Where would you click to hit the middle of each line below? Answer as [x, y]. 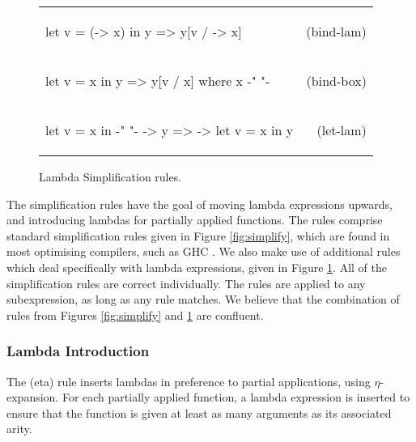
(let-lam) [342, 130]
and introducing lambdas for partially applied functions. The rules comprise [195, 220]
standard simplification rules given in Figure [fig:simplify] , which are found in [198, 235]
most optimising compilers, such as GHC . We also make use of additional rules [204, 251]
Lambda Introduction [78, 351]
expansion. [33, 397]
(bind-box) [336, 81]
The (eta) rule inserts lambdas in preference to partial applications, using [189, 381]
